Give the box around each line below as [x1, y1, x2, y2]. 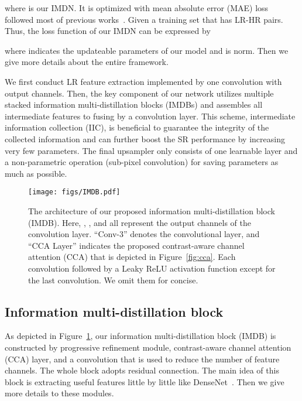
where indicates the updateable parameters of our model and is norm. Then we [5, 44, 289, 56]
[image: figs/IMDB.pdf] [28, 188, 121, 197]
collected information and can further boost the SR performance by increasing [5, 132, 285, 145]
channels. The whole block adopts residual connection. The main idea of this [5, 364, 279, 376]
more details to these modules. [5, 387, 114, 399]
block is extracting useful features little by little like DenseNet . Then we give [5, 375, 284, 388]
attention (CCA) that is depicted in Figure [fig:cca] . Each [28, 251, 236, 263]
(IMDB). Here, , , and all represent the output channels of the [28, 216, 251, 228]
